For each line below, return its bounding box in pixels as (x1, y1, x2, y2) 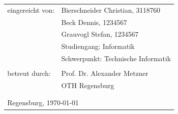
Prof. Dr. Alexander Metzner (61, 68, 148, 78)
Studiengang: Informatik (61, 41, 135, 51)
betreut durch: (7, 68, 51, 78)
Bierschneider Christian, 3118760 (61, 4, 160, 15)
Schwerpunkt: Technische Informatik (61, 53, 171, 64)
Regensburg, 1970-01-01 (7, 97, 79, 108)
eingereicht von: (7, 4, 55, 15)
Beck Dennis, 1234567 (61, 17, 127, 27)
